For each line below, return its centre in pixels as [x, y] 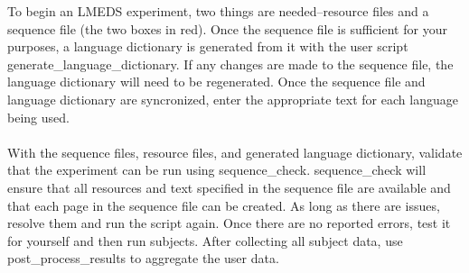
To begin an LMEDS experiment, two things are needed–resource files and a [218, 11]
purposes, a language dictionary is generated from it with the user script [208, 46]
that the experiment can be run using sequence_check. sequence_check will [217, 170]
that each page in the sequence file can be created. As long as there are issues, [224, 205]
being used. [38, 117]
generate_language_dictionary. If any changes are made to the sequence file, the [230, 64]
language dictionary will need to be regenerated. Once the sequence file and [216, 82]
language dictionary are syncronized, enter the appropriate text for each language [233, 99]
